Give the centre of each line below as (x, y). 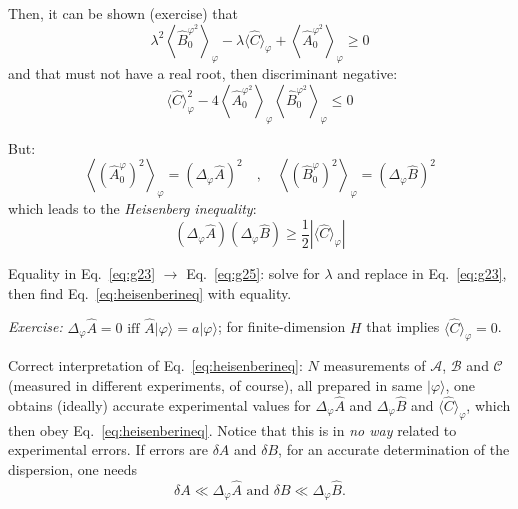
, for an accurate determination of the (394, 449)
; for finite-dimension (281, 326)
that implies (403, 326)
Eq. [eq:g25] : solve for (253, 273)
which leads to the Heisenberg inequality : (132, 208)
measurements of (374, 365)
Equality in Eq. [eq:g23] (82, 273)
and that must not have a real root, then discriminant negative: (203, 73)
